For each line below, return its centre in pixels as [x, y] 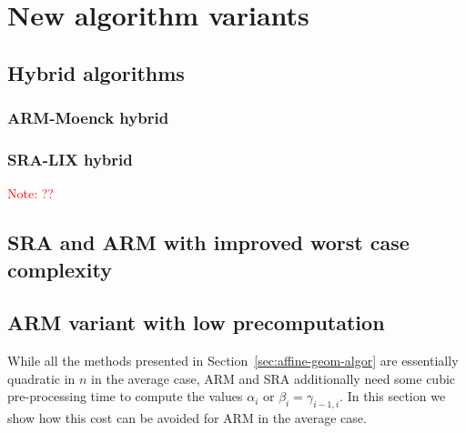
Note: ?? [30, 193]
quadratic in [41, 378]
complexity [60, 269]
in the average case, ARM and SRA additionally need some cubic [274, 378]
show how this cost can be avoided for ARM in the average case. [187, 418]
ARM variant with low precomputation [196, 322]
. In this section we [393, 396]
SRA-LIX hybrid [70, 159]
